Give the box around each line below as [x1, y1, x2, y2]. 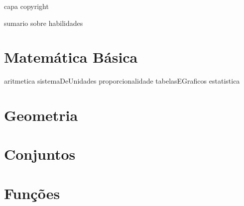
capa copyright [4, 1, 49, 11]
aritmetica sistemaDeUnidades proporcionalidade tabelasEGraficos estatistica [4, 76, 240, 86]
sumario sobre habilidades [4, 17, 83, 28]
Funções [4, 183, 60, 203]
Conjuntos [4, 144, 76, 164]
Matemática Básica [4, 47, 138, 67]
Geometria [4, 105, 78, 125]
